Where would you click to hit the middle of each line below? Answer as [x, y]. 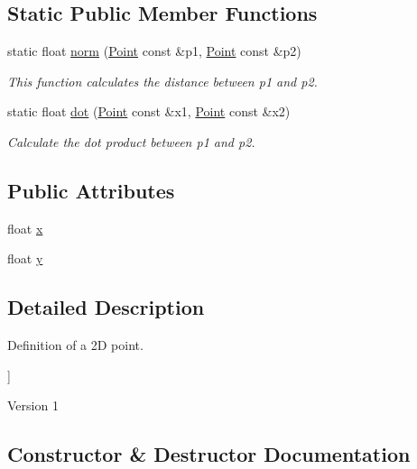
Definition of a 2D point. [75, 345]
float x [25, 228]
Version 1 [33, 405]
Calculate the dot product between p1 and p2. [131, 141]
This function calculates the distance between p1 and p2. [162, 81]
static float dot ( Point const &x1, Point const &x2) [149, 111]
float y [25, 258]
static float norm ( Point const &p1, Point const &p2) [154, 51]
